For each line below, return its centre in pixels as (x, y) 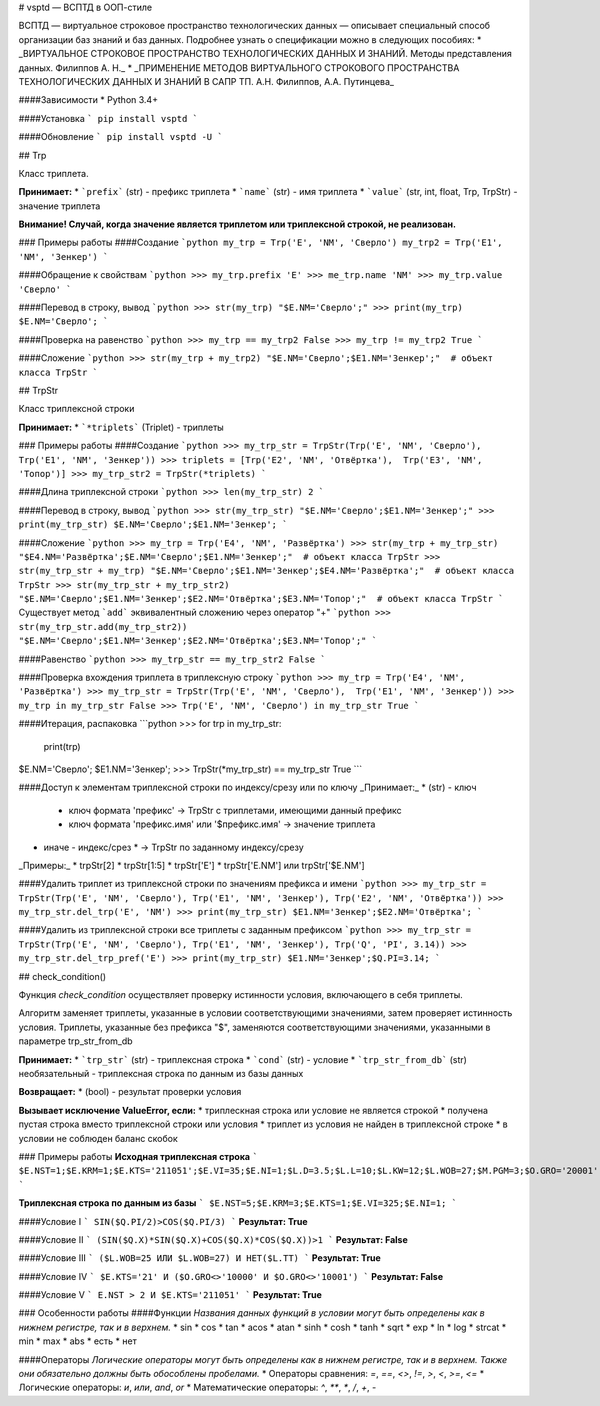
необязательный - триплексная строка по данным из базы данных (161, 1073)
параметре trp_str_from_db (76, 1041)
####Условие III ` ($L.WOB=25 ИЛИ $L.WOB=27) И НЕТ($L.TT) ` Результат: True (200, 1258)
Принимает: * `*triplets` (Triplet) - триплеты (121, 427)
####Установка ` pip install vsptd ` (108, 118)
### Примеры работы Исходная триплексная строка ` (138, 1156)
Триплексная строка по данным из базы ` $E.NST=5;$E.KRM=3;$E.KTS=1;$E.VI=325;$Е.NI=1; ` (237, 1203)
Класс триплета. (53, 173)
